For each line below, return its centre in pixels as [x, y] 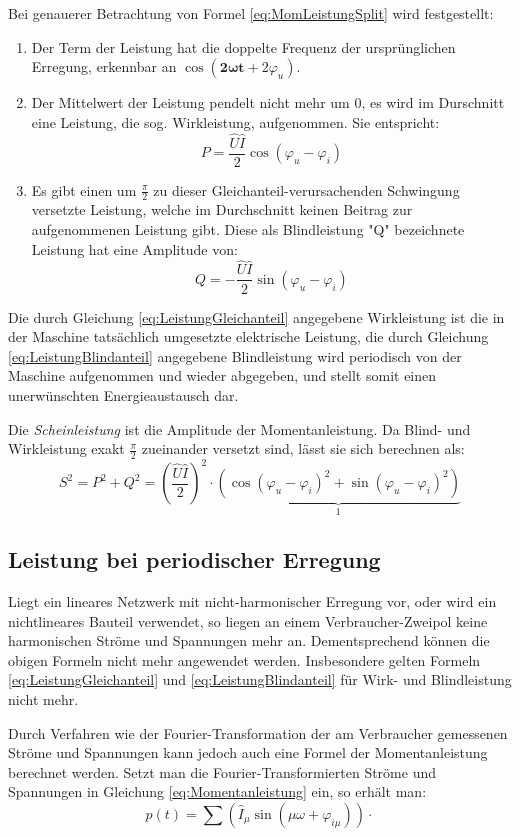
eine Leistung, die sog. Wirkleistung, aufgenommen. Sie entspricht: [235, 121]
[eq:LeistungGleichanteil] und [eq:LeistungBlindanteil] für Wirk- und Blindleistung [260, 679]
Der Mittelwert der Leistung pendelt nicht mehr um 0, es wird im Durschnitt [268, 102]
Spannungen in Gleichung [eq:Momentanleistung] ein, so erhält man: [217, 791]
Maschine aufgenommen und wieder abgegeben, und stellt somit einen [222, 375]
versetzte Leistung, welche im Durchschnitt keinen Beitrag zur [222, 209]
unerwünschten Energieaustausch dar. [123, 394]
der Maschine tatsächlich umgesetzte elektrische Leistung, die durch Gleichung [248, 336]
